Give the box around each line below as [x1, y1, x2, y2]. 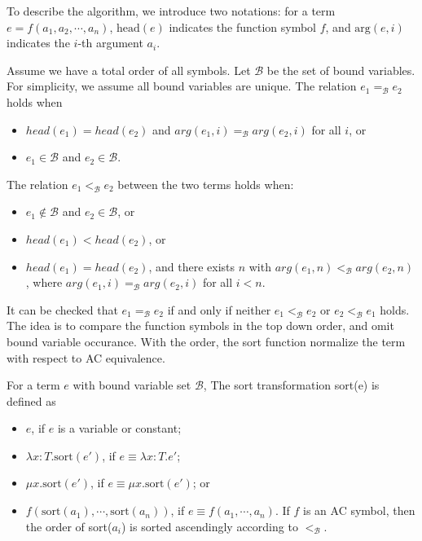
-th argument [77, 34, 143, 51]
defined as [7, 392, 56, 409]
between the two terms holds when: [117, 175, 294, 192]
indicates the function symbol [169, 18, 317, 35]
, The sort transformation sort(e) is [203, 376, 380, 394]
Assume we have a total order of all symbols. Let [7, 61, 251, 78]
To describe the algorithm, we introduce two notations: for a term [7, 2, 336, 19]
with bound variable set [73, 376, 191, 394]
